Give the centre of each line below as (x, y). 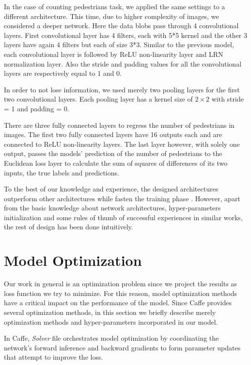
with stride (227, 99)
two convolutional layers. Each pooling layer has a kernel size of (98, 99)
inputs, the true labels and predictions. (62, 172)
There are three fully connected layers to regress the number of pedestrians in (119, 125)
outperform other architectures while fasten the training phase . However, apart (122, 198)
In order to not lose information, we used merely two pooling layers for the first (122, 89)
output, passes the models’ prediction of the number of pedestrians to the (113, 153)
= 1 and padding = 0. (37, 108)
